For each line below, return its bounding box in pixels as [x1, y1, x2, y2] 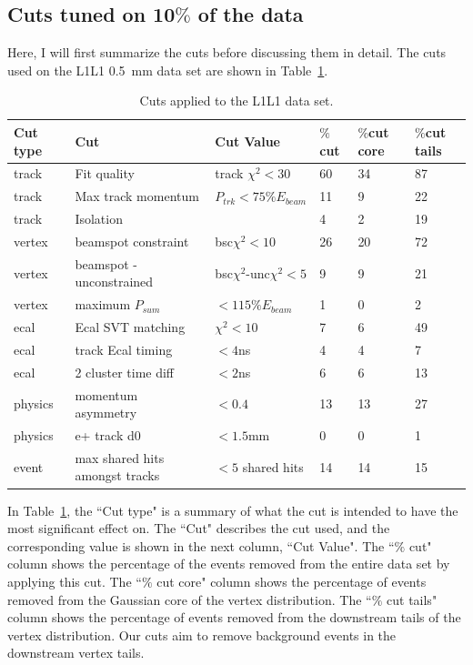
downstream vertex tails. [7, 643, 145, 662]
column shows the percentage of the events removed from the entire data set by [7, 554, 450, 573]
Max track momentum [75, 186, 199, 206]
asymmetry [75, 403, 137, 422]
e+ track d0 [75, 426, 141, 445]
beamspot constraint [75, 231, 189, 250]
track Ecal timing [75, 339, 173, 358]
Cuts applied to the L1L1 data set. [139, 91, 334, 110]
